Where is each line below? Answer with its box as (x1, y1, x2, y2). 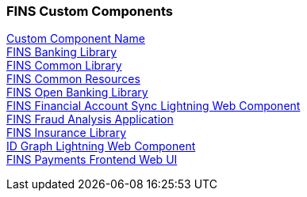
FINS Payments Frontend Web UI (6, 153, 178, 167)
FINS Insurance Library (6, 126, 127, 140)
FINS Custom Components (6, 3, 173, 19)
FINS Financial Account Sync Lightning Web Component (6, 99, 301, 113)
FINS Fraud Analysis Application (6, 112, 174, 127)
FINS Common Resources (6, 72, 140, 86)
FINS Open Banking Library (6, 85, 148, 100)
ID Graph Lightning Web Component (6, 139, 196, 153)
